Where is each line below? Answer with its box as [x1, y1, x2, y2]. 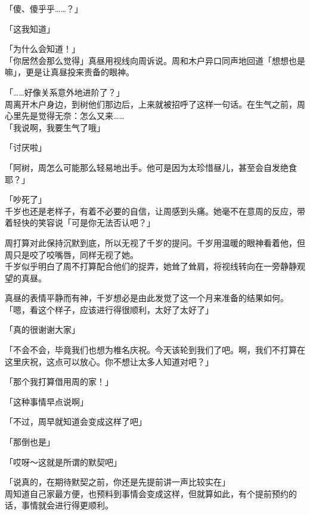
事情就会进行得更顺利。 [21, 499, 113, 511]
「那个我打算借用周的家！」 [5, 375, 113, 388]
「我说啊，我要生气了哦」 [5, 121, 105, 133]
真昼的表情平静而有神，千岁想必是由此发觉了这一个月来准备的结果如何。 [5, 292, 289, 304]
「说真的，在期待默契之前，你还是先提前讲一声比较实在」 [5, 476, 230, 488]
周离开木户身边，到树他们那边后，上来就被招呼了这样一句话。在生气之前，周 [5, 97, 305, 110]
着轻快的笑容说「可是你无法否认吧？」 [5, 216, 155, 229]
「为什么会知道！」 [5, 42, 80, 55]
